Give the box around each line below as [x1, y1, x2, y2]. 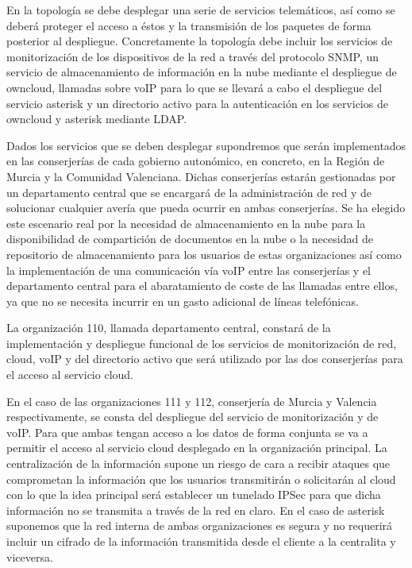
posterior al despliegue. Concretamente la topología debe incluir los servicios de [6, 33, 393, 49]
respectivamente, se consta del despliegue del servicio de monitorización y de [6, 408, 379, 425]
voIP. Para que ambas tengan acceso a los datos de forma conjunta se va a [6, 423, 368, 440]
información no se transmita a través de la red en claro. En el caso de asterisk [6, 501, 385, 518]
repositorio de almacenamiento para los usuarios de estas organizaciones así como [6, 245, 402, 262]
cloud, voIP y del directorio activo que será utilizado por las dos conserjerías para [6, 350, 403, 367]
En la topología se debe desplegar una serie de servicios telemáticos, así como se [6, 2, 395, 17]
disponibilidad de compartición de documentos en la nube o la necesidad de [6, 230, 373, 247]
